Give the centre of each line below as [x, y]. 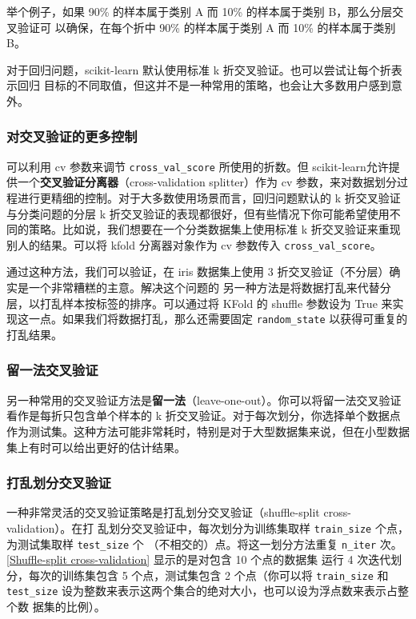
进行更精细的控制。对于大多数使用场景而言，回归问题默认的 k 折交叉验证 [209, 198]
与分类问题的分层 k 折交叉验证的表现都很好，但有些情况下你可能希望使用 [198, 213]
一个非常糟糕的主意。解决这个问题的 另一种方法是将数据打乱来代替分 [210, 288]
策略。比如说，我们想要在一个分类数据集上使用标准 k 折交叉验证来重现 [214, 229]
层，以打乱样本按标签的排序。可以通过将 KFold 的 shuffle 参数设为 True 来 [200, 303]
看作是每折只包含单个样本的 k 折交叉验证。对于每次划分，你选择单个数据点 [204, 415]
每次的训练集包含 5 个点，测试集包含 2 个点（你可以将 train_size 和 [208, 575]
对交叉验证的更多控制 [72, 136]
